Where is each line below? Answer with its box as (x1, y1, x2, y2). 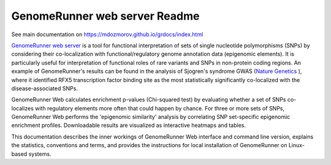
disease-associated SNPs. (11, 85, 78, 92)
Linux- (288, 142, 305, 149)
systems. (28, 150, 51, 158)
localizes (11, 104, 34, 112)
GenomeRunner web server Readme (11, 9, 200, 23)
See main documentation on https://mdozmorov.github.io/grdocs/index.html (11, 31, 204, 38)
